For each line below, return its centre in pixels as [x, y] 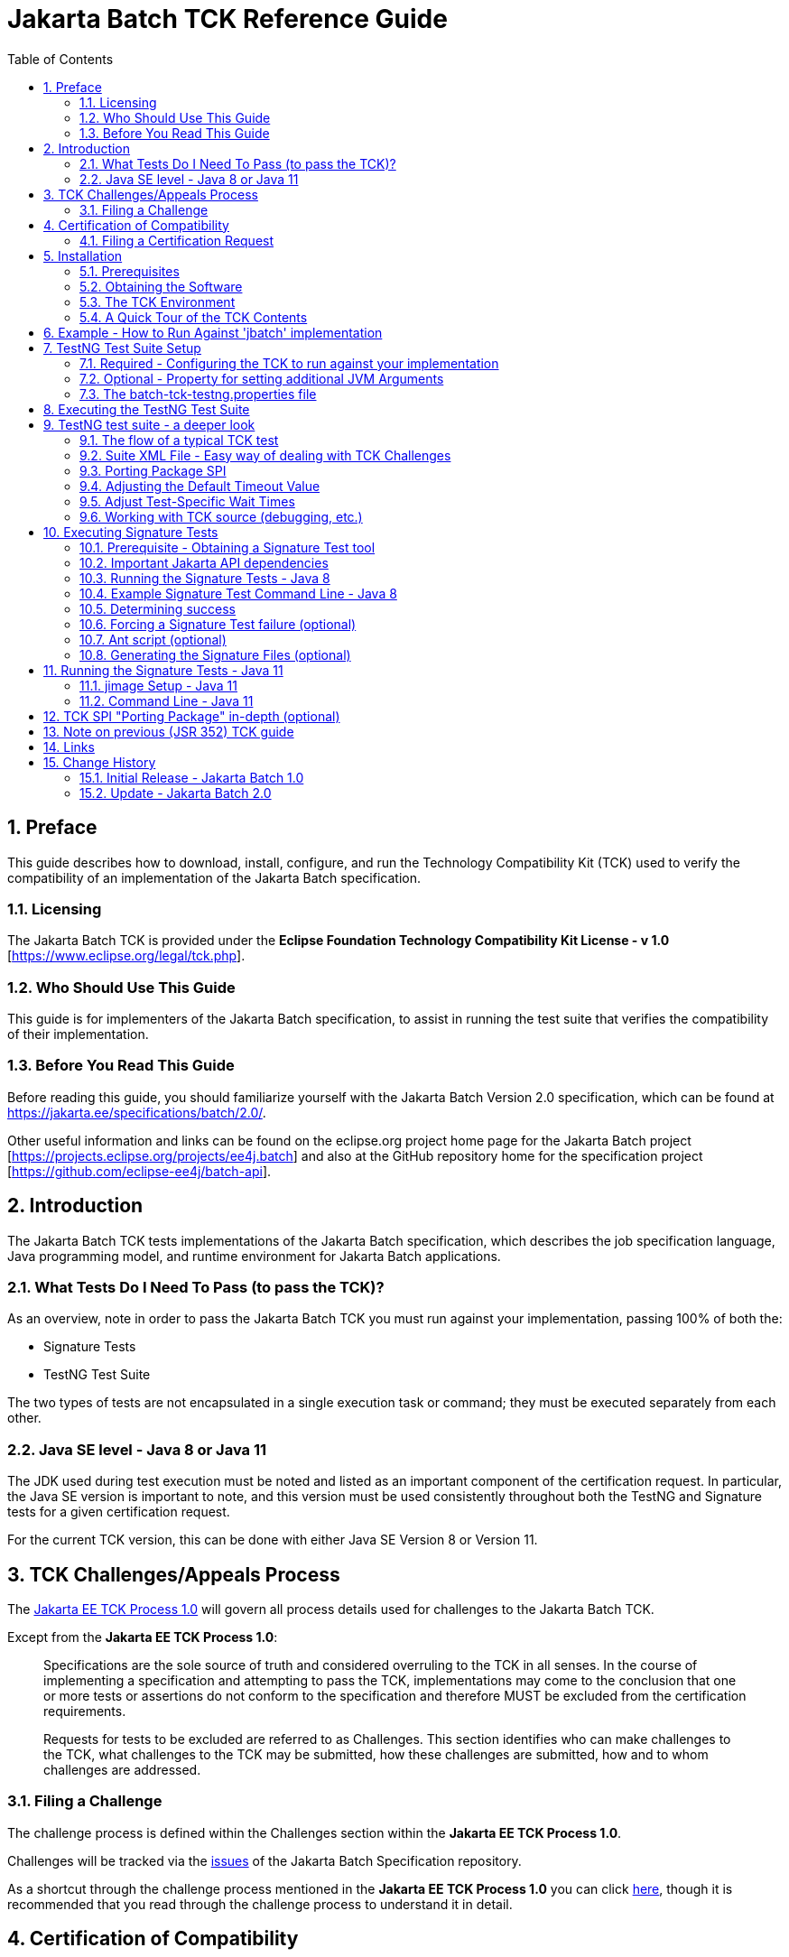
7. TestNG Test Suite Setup [122, 348]
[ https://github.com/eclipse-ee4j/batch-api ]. [139, 1171]
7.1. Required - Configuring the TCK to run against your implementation [289, 363]
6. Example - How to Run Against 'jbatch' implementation [213, 332]
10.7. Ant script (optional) [153, 639]
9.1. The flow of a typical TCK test [179, 440]
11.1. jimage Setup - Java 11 [158, 685]
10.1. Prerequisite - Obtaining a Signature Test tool [227, 547]
